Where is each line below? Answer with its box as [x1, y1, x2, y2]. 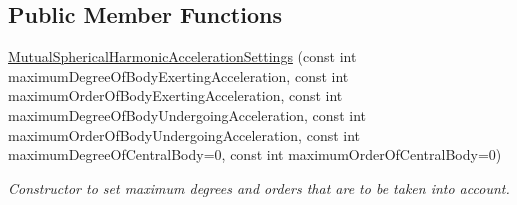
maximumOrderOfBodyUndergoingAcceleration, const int [8, 124, 361, 145]
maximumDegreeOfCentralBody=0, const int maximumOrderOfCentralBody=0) [8, 144, 502, 165]
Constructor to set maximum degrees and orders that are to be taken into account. [8, 177, 510, 198]
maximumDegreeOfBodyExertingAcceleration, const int [8, 65, 349, 86]
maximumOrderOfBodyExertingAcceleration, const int [8, 85, 343, 106]
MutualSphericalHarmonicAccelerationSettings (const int [8, 46, 357, 67]
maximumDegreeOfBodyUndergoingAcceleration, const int [8, 104, 366, 125]
